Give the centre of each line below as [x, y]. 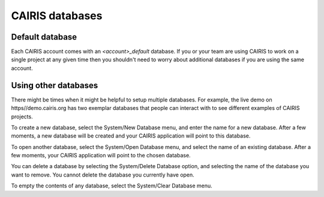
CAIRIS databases [57, 16]
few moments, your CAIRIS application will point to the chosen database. [101, 156]
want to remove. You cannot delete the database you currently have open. [103, 175]
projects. [22, 117]
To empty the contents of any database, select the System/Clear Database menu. [112, 186]
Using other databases [55, 85]
